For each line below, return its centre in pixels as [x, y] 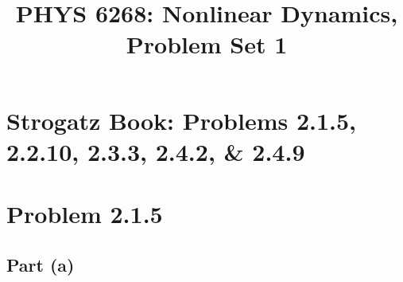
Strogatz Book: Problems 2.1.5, [182, 120]
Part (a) [41, 264]
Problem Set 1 [207, 44]
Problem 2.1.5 [85, 214]
